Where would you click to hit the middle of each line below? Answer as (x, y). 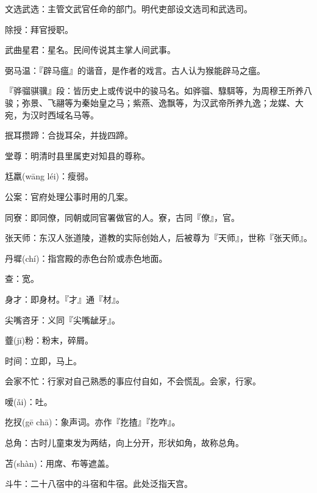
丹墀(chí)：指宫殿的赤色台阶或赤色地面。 (86, 258)
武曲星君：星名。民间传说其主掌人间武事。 (90, 50)
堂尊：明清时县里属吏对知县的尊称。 (77, 155)
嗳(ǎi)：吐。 (29, 401)
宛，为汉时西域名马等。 (52, 114)
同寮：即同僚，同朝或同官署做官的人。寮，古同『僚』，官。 (122, 217)
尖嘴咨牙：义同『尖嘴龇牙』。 (62, 319)
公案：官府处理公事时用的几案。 (69, 196)
